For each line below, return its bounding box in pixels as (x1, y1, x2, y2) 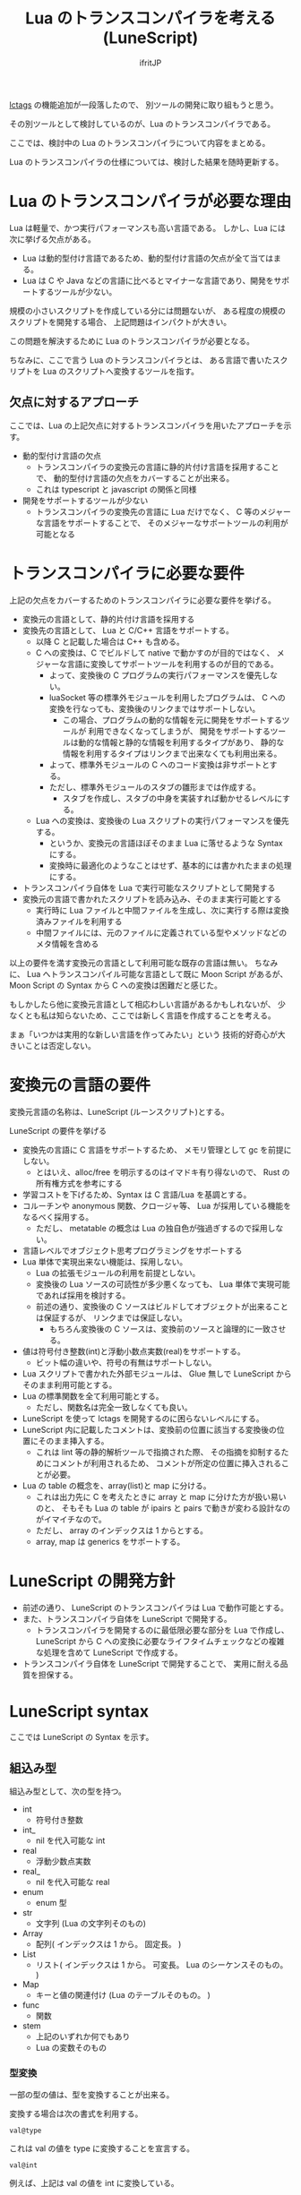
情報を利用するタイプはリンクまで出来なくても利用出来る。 (62, 748, 282, 759)
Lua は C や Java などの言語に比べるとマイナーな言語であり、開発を (21, 275, 275, 286)
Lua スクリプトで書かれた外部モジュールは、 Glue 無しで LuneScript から (21, 1368, 292, 1379)
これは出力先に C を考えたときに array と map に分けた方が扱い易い (35, 1491, 287, 1502)
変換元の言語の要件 (9, 1075, 151, 1095)
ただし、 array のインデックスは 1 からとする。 (35, 1524, 209, 1536)
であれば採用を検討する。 (35, 1290, 131, 1300)
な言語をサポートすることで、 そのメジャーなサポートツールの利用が (35, 517, 288, 528)
